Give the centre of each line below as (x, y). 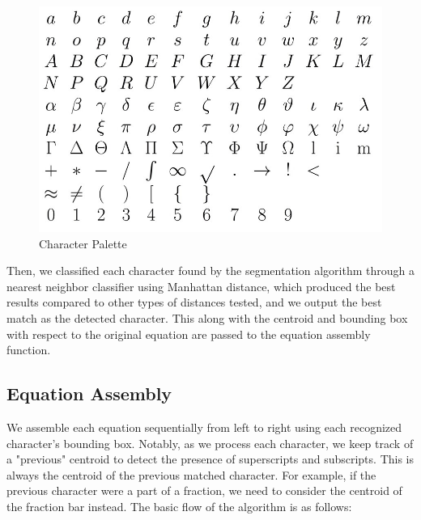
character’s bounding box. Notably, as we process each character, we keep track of (210, 443)
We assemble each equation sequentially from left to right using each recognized (204, 427)
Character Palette (83, 243)
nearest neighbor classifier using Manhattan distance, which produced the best (201, 286)
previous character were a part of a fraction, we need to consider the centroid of (204, 490)
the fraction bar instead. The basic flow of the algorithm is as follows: (179, 506)
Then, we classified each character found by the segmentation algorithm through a (210, 271)
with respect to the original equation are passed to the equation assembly (189, 334)
